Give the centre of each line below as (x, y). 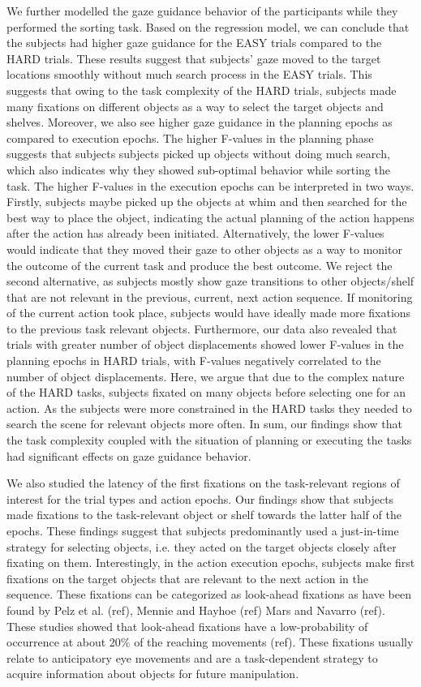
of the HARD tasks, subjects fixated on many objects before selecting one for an (206, 392)
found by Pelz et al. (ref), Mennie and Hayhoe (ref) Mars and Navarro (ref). (196, 610)
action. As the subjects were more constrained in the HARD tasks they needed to (209, 408)
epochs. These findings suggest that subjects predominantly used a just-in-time (203, 530)
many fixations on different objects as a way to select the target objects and (195, 106)
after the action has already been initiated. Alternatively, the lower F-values (195, 233)
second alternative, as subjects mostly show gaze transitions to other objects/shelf (210, 281)
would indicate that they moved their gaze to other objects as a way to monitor (204, 249)
